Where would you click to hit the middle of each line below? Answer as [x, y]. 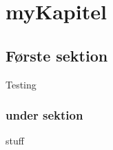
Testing [21, 84]
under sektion [44, 115]
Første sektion [57, 55]
